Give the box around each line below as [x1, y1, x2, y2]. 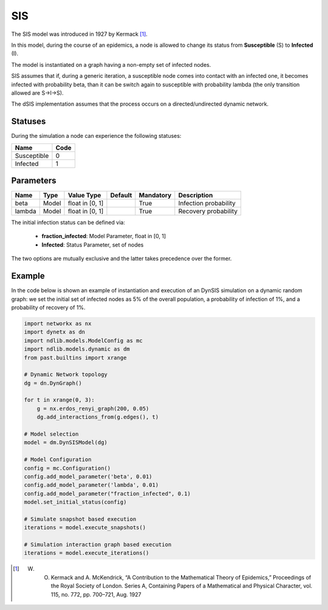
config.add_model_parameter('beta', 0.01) [24, 473, 152, 480]
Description [178, 191, 213, 200]
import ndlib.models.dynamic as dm [24, 346, 130, 352]
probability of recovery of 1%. [11, 304, 86, 311]
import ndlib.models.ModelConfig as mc [24, 337, 143, 344]
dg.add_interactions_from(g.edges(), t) [36, 414, 159, 420]
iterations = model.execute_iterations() [24, 550, 149, 557]
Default [110, 191, 132, 200]
